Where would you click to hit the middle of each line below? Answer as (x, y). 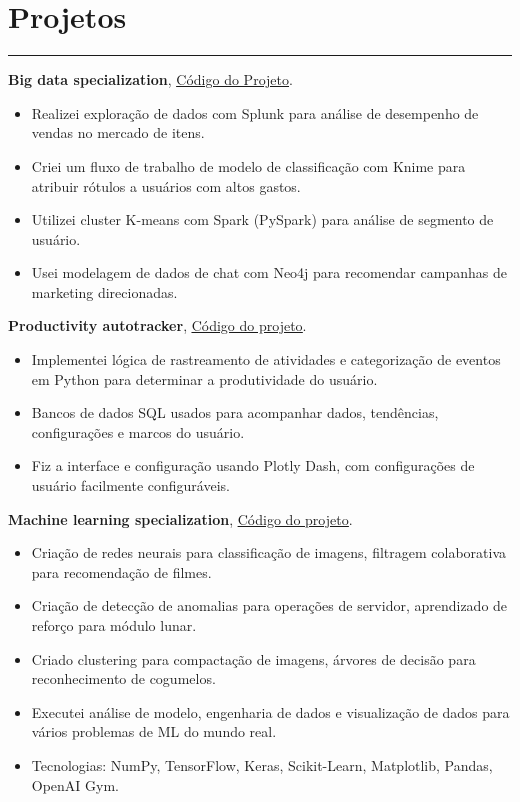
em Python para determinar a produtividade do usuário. (204, 378)
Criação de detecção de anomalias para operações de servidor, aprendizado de (269, 605)
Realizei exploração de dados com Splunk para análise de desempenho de (255, 112)
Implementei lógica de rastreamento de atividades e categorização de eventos (266, 359)
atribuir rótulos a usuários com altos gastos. (166, 185)
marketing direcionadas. (104, 291)
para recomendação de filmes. (121, 571)
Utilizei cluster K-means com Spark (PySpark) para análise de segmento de (262, 219)
